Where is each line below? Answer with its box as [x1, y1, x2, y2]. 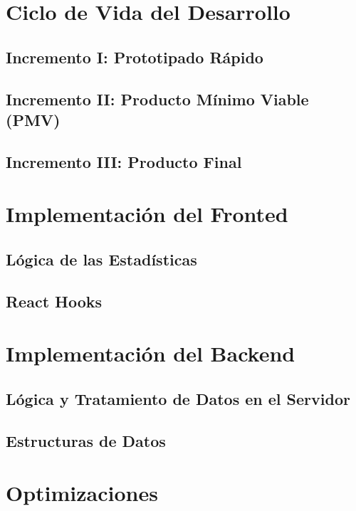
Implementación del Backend [6, 339, 295, 368]
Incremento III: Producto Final [6, 150, 242, 172]
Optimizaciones [6, 478, 158, 507]
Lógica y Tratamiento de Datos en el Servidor [6, 387, 350, 409]
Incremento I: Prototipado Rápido [6, 46, 263, 68]
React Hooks [6, 290, 103, 312]
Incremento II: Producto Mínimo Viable [6, 88, 309, 110]
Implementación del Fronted [6, 199, 288, 228]
